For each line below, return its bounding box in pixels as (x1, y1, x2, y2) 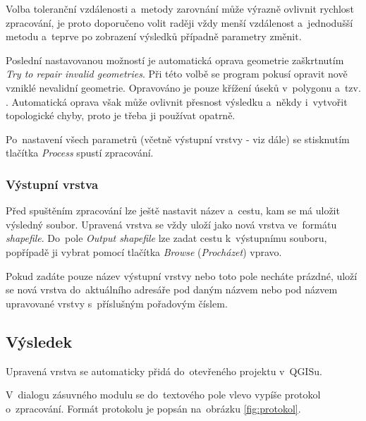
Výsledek (6, 330, 73, 352)
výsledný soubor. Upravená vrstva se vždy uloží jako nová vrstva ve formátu (6, 216, 337, 231)
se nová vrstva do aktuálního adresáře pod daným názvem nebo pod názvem (6, 282, 338, 297)
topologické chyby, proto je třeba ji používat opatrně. (6, 108, 236, 123)
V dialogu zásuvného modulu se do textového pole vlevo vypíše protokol (6, 387, 321, 402)
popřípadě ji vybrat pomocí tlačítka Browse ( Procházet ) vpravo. (6, 244, 282, 259)
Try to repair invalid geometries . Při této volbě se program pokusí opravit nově (6, 66, 348, 81)
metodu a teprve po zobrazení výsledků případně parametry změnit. (6, 29, 302, 44)
